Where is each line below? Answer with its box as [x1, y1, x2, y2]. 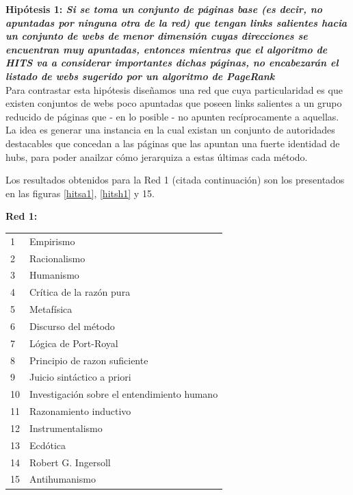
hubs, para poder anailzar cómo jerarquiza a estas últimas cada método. [5, 149, 308, 164]
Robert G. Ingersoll [29, 455, 111, 469]
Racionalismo [29, 251, 86, 265]
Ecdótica [29, 437, 66, 452]
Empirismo [29, 233, 75, 248]
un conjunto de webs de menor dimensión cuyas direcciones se [5, 29, 308, 43]
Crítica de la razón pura [29, 285, 131, 299]
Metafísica [29, 302, 73, 316]
